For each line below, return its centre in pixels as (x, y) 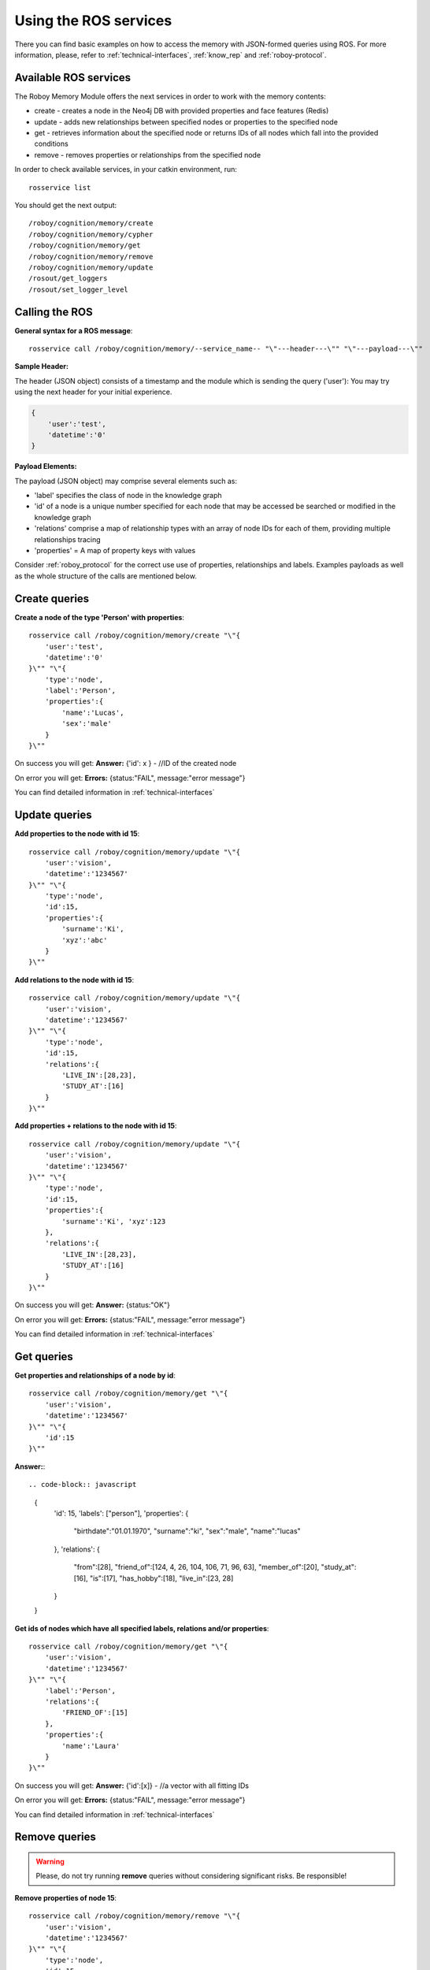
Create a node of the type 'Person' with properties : (100, 617)
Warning (50, 1861)
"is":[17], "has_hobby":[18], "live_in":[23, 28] (161, 1578)
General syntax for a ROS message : (74, 330)
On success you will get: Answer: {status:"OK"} (93, 1305)
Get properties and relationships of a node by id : (95, 1376)
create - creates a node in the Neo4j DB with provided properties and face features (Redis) (182, 111)
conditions (51, 144)
